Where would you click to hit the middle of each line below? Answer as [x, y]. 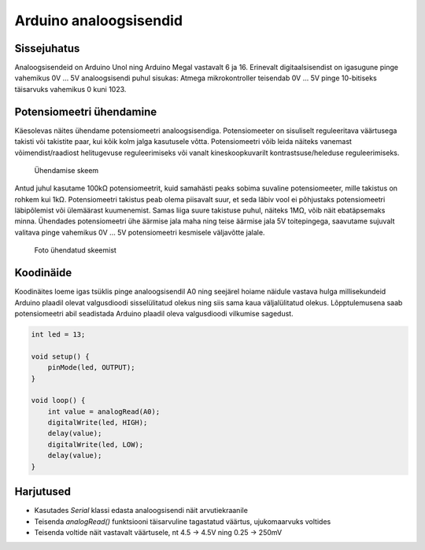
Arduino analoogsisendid [99, 20]
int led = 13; [58, 334]
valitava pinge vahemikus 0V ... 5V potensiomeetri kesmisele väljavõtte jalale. [140, 232]
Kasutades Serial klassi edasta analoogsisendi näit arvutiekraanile [141, 511]
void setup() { [60, 356]
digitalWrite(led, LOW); [96, 444]
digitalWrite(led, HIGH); [98, 423]
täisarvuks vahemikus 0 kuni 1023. [70, 89]
